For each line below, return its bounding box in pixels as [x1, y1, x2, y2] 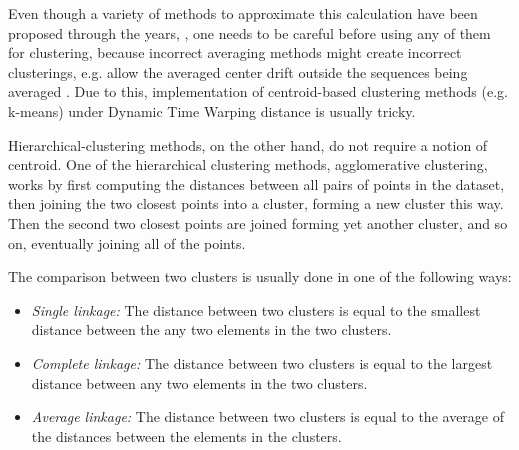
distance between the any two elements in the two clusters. [31, 319, 392, 340]
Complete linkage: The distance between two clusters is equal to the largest [31, 352, 493, 373]
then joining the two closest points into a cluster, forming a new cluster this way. [8, 193, 504, 214]
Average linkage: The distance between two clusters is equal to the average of [31, 406, 505, 427]
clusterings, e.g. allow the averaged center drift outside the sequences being [8, 61, 468, 82]
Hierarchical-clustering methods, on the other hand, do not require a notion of [8, 134, 488, 155]
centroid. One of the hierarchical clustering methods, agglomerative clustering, [8, 154, 488, 175]
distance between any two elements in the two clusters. [31, 372, 368, 393]
